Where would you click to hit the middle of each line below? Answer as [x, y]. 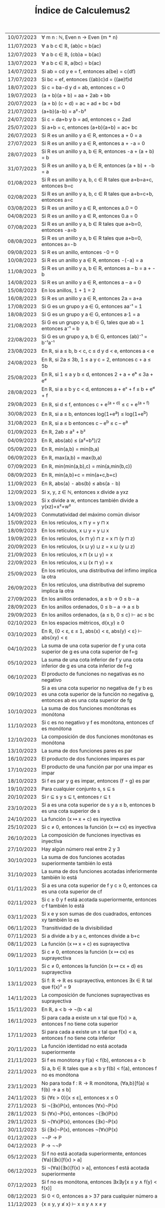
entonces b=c [57, 186]
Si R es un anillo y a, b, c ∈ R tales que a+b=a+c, [97, 180]
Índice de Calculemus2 [82, 11]
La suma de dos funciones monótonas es [89, 709]
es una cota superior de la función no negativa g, [98, 694]
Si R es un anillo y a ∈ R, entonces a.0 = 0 [90, 208]
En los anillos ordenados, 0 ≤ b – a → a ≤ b [90, 607]
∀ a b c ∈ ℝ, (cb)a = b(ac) [71, 55]
